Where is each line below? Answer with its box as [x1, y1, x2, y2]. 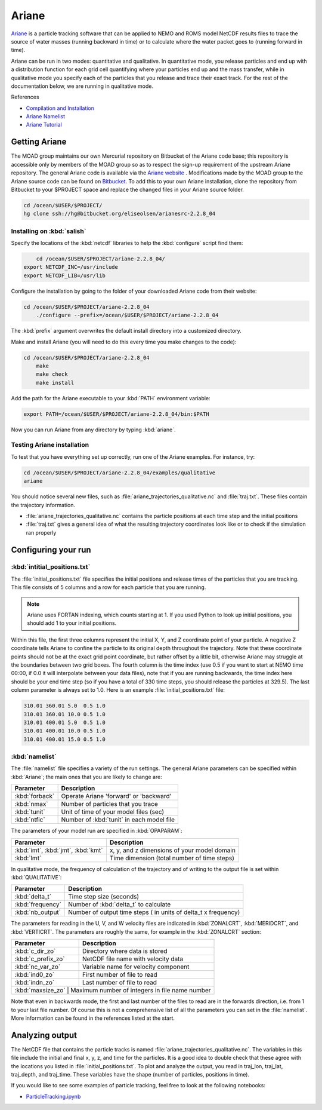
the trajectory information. [11, 501, 76, 508]
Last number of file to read [82, 979, 157, 987]
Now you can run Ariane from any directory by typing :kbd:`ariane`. [11, 426, 176, 433]
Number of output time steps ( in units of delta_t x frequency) [68, 908, 240, 916]
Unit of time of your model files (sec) [61, 808, 164, 816]
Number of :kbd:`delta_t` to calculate [68, 900, 171, 909]
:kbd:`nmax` [14, 800, 48, 808]
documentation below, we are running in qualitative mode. [11, 82, 153, 90]
